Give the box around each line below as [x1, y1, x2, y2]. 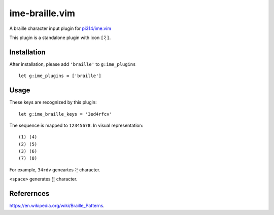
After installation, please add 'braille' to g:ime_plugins [9, 61, 136, 67]
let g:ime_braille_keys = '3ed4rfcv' [18, 111, 113, 117]
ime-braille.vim [9, 8, 76, 19]
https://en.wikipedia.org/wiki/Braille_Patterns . [9, 203, 105, 209]
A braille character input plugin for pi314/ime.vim [9, 25, 112, 31]
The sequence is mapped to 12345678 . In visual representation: [9, 122, 144, 128]
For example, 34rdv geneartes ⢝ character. [9, 166, 101, 172]
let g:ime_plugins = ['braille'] [18, 73, 101, 79]
